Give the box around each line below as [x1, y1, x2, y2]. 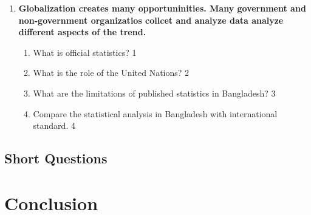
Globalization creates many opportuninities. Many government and [18, 2, 306, 14]
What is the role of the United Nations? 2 [33, 66, 190, 79]
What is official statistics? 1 [33, 46, 137, 58]
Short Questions [4, 149, 108, 168]
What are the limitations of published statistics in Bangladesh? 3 [33, 86, 276, 99]
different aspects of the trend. [18, 26, 146, 38]
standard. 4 [33, 119, 75, 132]
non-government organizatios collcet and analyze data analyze [18, 13, 284, 26]
